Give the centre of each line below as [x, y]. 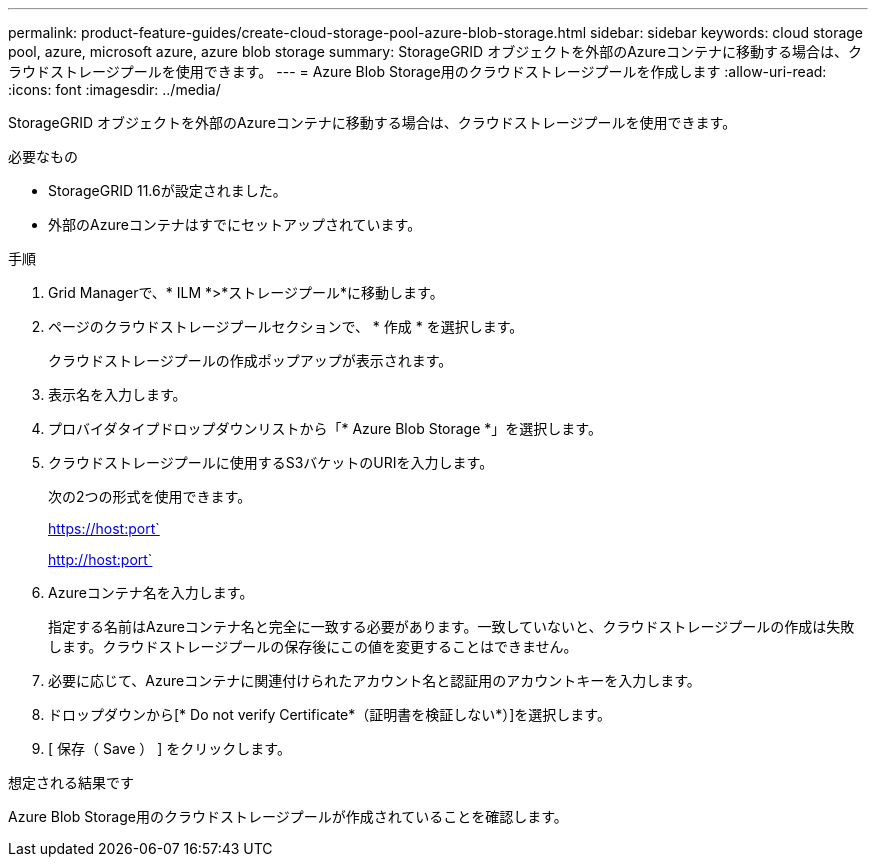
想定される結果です [71, 782]
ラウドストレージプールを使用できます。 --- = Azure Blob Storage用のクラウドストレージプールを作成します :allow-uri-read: [417, 71]
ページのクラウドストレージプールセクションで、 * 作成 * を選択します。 [286, 326]
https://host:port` [104, 528]
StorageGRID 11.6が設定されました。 [167, 190]
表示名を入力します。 [117, 394]
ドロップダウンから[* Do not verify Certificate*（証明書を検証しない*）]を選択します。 [329, 714]
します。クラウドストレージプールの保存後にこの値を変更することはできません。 [313, 646]
